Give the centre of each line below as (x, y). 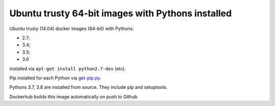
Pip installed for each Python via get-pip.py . (55, 78)
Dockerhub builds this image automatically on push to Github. (74, 96)
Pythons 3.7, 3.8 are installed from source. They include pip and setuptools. (89, 87)
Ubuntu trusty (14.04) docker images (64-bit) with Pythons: (72, 29)
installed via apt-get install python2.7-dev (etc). (68, 68)
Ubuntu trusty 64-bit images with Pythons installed (120, 13)
